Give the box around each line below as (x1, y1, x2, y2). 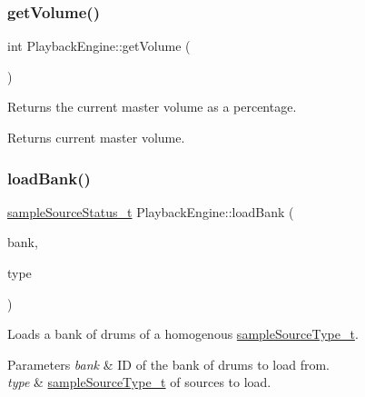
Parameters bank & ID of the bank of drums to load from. (7, 354, 330, 373)
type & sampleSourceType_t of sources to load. (7, 372, 271, 392)
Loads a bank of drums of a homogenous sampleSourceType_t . (7, 324, 359, 343)
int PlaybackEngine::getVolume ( (7, 36, 191, 55)
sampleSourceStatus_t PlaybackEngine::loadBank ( (7, 202, 294, 221)
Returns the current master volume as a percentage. (7, 97, 297, 116)
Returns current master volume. (7, 128, 185, 146)
